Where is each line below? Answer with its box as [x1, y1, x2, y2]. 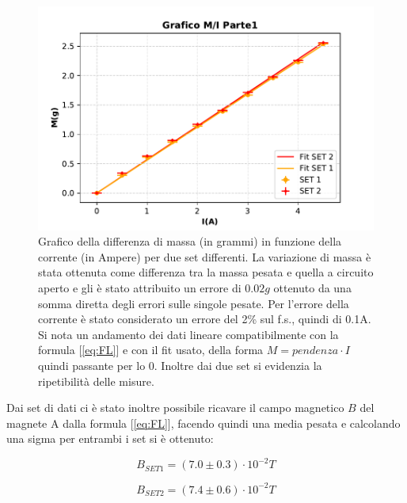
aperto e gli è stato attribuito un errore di [38, 280, 242, 296]
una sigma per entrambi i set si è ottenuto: [6, 430, 214, 447]
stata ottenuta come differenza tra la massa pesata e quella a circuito [38, 264, 374, 280]
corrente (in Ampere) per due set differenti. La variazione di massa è [38, 248, 371, 265]
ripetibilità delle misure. [38, 372, 154, 389]
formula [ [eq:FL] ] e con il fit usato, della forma [38, 341, 264, 358]
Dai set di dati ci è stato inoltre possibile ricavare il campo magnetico [6, 399, 344, 416]
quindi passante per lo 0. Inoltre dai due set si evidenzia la [38, 357, 322, 373]
